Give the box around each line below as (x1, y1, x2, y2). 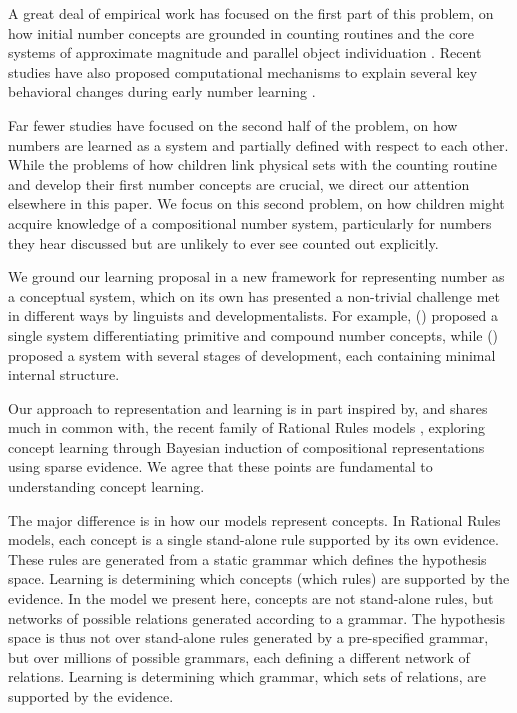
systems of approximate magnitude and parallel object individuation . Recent (8, 42, 482, 63)
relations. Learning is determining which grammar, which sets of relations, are (8, 666, 487, 687)
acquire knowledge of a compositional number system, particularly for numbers (8, 212, 492, 233)
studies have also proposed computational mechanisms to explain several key (8, 61, 478, 82)
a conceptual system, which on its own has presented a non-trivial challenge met (8, 285, 500, 306)
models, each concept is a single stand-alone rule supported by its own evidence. (8, 529, 499, 550)
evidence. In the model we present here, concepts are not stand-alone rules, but (8, 588, 494, 609)
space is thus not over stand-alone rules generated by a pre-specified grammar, (8, 627, 489, 648)
